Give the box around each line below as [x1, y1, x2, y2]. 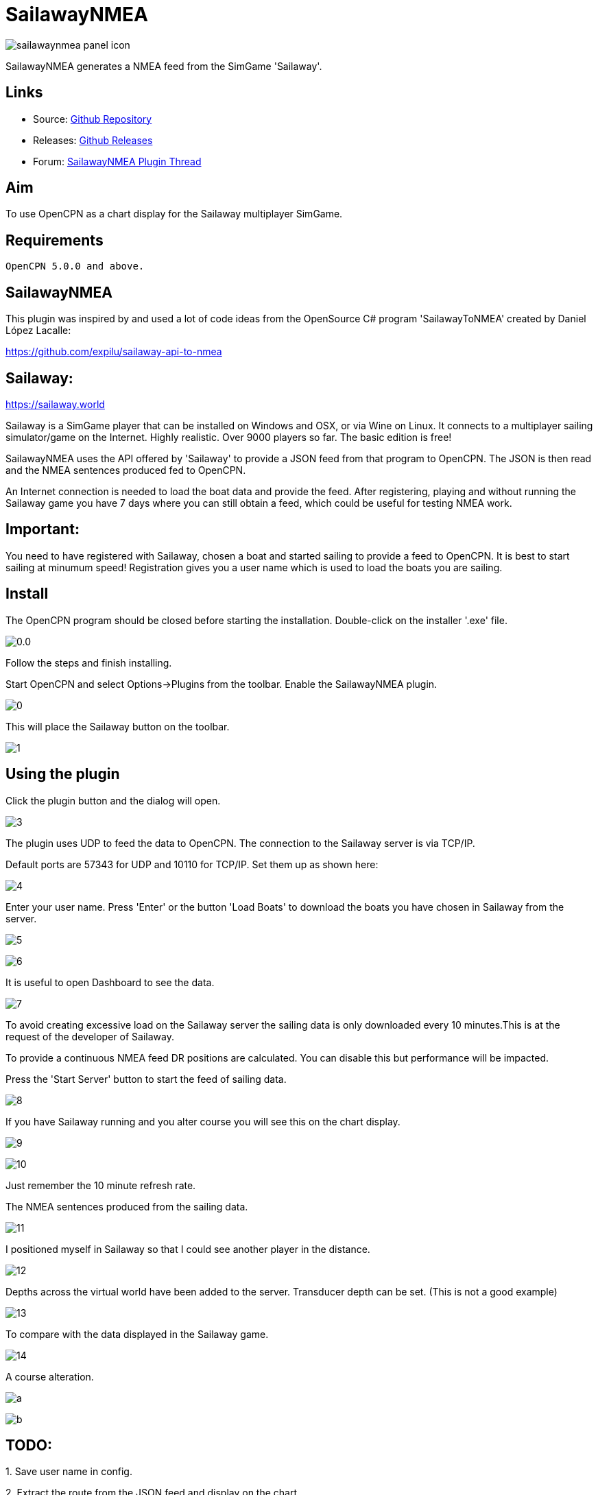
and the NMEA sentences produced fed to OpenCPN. [5, 464, 246, 476]
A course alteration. [5, 1370, 94, 1383]
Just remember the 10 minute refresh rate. [5, 1179, 196, 1191]
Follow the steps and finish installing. [5, 656, 172, 669]
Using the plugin [5, 765, 120, 783]
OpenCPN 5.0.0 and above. [5, 261, 145, 272]
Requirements [5, 231, 104, 249]
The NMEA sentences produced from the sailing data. [5, 1200, 248, 1212]
